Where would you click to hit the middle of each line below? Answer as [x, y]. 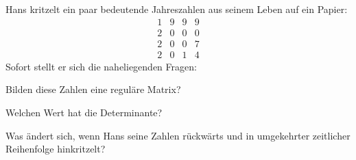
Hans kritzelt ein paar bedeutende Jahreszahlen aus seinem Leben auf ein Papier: [177, 9]
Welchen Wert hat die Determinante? [84, 112]
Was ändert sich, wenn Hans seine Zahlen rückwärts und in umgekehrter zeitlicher [178, 135]
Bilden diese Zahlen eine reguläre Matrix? [93, 89]
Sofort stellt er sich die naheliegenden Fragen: [101, 66]
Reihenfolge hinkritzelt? [56, 149]
